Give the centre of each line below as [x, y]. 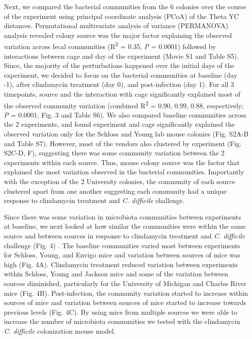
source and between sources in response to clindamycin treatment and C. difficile [125, 235]
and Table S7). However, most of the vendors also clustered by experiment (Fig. [123, 143]
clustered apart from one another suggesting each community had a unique [115, 191]
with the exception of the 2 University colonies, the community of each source [120, 181]
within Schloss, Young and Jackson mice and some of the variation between [116, 274]
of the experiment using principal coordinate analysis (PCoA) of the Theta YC [121, 16]
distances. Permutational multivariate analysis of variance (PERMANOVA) [116, 25]
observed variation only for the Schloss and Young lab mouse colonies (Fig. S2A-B [126, 134]
